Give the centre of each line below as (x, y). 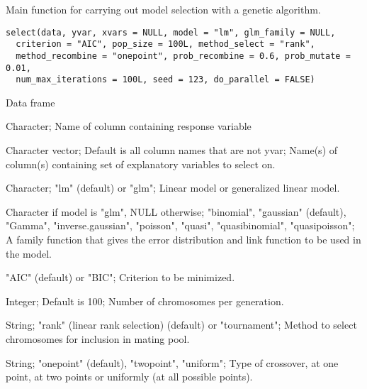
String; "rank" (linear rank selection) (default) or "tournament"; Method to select (181, 325)
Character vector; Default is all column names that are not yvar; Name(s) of (172, 150)
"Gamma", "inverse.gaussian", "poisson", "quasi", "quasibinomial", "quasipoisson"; (180, 225)
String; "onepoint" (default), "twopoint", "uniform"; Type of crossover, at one (172, 362)
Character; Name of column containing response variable (129, 126)
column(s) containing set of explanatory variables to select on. (141, 164)
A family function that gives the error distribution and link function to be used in (183, 240)
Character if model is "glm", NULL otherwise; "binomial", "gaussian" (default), (176, 211)
